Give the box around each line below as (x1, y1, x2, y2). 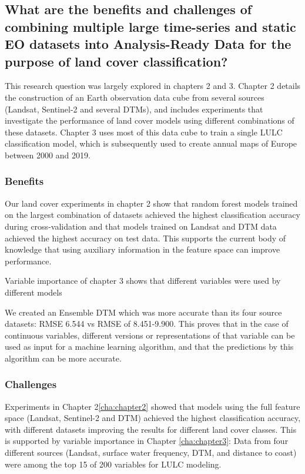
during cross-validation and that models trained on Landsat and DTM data (5, 220, 277, 232)
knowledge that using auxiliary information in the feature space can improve (5, 243, 280, 256)
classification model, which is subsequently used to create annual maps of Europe (5, 137, 297, 150)
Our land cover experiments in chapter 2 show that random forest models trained (5, 197, 298, 209)
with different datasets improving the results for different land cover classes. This (5, 423, 297, 435)
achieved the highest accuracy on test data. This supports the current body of (5, 231, 286, 244)
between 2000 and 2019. (5, 148, 91, 161)
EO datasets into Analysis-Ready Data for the (5, 35, 291, 53)
